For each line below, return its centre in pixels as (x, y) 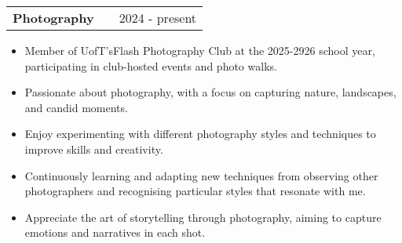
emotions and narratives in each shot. (115, 232)
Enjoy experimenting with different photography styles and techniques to (200, 134)
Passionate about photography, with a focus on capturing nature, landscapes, (210, 92)
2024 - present (158, 18)
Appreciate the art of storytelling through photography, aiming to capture (203, 217)
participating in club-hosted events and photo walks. (151, 65)
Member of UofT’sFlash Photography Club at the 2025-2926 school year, (200, 50)
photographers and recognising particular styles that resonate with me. (195, 191)
